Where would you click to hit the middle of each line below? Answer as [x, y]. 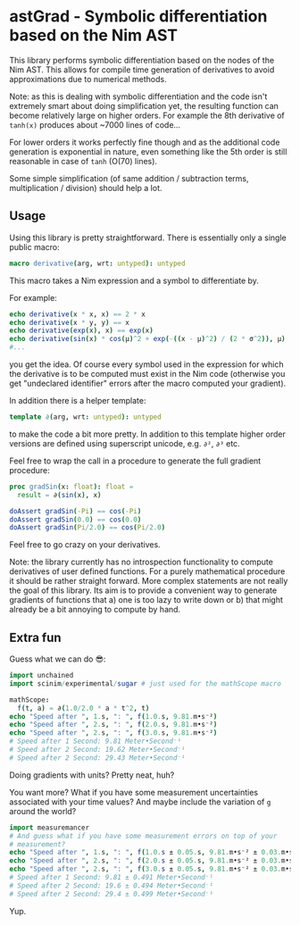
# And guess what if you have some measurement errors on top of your [143, 836]
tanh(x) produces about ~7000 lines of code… [95, 125]
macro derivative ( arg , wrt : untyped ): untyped [97, 263]
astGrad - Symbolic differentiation [138, 17]
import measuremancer [50, 828]
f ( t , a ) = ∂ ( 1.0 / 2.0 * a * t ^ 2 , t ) [83, 708]
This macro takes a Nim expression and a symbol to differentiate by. [134, 280]
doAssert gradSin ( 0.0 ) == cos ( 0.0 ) [75, 520]
